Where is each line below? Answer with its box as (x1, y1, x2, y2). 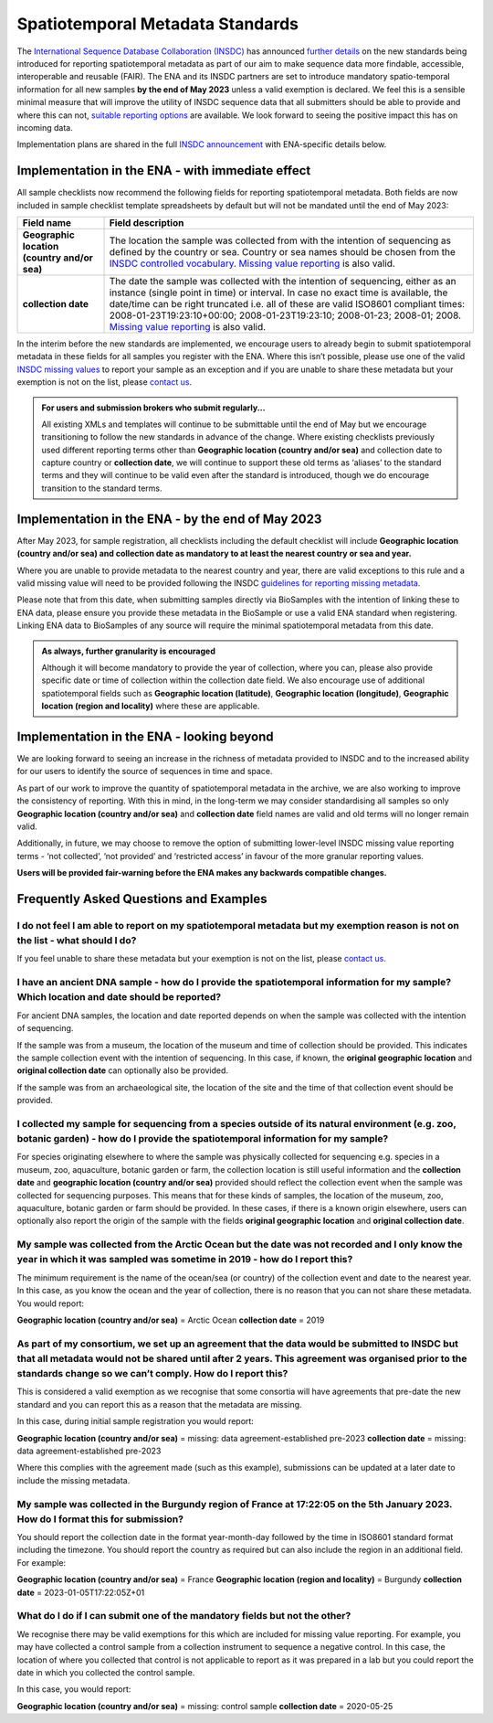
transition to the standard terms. (41, 483, 163, 494)
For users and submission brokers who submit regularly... (41, 402, 266, 413)
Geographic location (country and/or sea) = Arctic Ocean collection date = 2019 (16, 1314, 325, 1325)
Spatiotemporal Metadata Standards (16, 14, 299, 34)
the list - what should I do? (16, 934, 137, 947)
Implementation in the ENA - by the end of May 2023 (16, 511, 322, 526)
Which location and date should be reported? (16, 991, 222, 1004)
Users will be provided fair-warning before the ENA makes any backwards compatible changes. (16, 867, 387, 878)
